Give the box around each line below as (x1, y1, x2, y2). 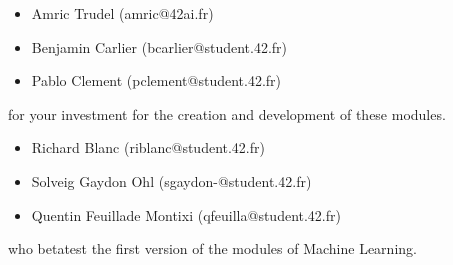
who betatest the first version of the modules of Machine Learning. (8, 238, 417, 259)
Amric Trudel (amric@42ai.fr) (31, 3, 214, 23)
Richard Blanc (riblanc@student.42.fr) (31, 137, 265, 158)
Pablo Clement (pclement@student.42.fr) (31, 70, 282, 91)
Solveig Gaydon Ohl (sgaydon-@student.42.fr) (31, 170, 312, 191)
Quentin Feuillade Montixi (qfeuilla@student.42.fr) (31, 204, 341, 225)
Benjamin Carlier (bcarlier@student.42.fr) (31, 36, 288, 57)
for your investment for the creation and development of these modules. (8, 103, 446, 124)
